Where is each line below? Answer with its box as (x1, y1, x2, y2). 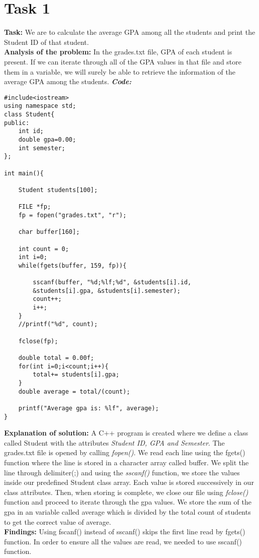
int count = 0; (18, 245, 69, 253)
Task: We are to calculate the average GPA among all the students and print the (4, 27, 255, 37)
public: (4, 119, 30, 127)
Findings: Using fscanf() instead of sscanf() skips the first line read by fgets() (4, 526, 245, 537)
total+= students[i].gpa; (33, 371, 120, 379)
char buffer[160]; (18, 228, 80, 236)
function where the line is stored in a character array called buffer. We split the (4, 457, 249, 468)
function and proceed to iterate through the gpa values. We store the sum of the (4, 497, 251, 507)
